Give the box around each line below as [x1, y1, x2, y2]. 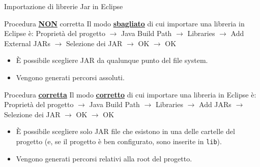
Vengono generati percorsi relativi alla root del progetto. [16, 153, 192, 163]
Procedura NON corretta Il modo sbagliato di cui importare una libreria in [4, 18, 245, 28]
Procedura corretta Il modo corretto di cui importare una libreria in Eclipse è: [4, 89, 256, 99]
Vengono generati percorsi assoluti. [16, 72, 125, 82]
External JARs [4, 38, 50, 48]
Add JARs [199, 99, 232, 110]
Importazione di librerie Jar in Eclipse [4, 1, 123, 11]
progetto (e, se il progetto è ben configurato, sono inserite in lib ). [16, 136, 222, 146]
